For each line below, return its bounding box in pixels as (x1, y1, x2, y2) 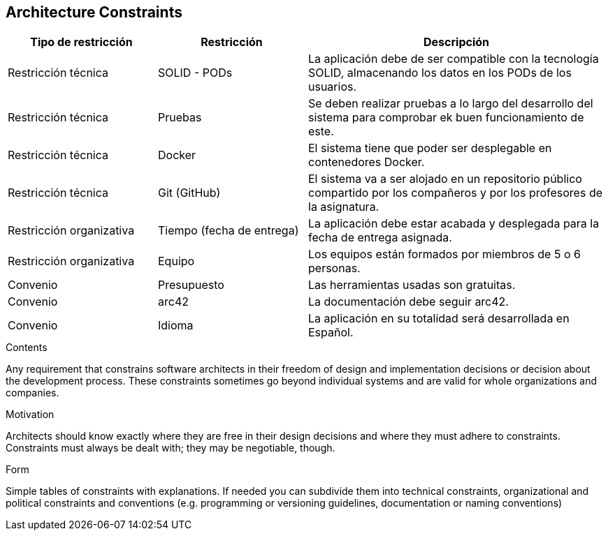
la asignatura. (308, 200, 379, 214)
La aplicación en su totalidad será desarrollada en (308, 311, 570, 326)
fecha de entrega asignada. (308, 230, 452, 245)
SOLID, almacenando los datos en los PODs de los (308, 66, 572, 80)
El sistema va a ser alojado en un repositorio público (308, 172, 582, 186)
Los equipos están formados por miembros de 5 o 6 (308, 247, 581, 262)
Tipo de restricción (30, 35, 133, 50)
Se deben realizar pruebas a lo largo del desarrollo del (308, 96, 593, 111)
